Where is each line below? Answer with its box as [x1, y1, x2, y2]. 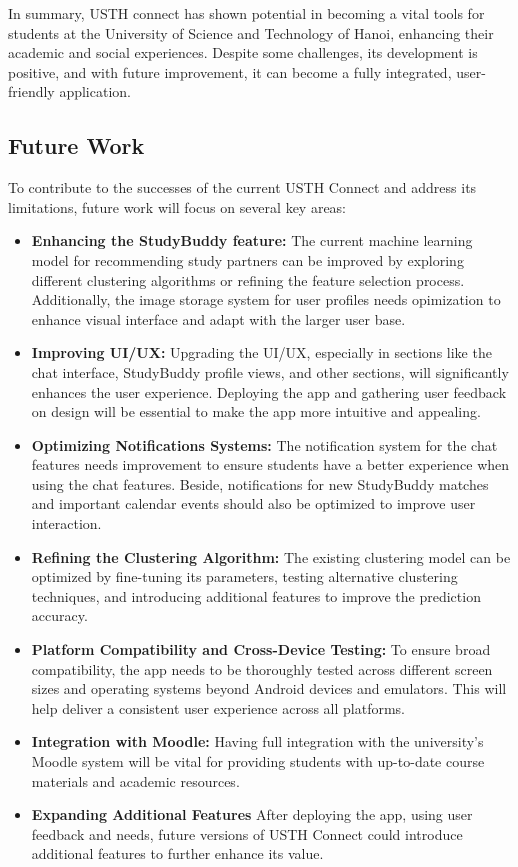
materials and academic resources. [31, 770, 240, 791]
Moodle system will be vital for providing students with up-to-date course [31, 751, 485, 772]
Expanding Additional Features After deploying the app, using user [31, 804, 473, 825]
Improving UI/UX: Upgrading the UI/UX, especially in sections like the [31, 342, 492, 363]
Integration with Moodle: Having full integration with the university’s [31, 731, 484, 752]
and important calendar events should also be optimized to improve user [31, 493, 476, 514]
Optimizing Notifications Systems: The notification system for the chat [31, 434, 498, 455]
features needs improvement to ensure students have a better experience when [31, 454, 510, 475]
